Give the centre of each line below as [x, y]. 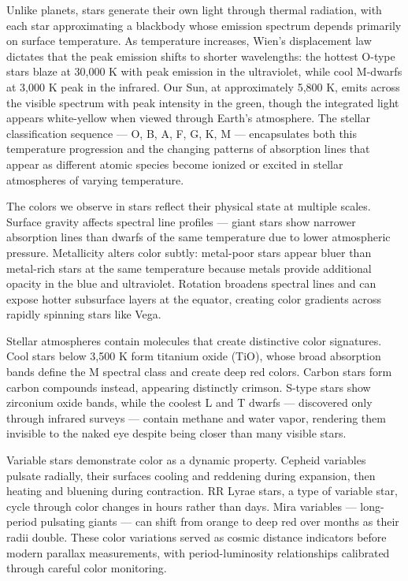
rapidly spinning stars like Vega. [84, 314]
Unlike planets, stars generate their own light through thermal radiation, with [194, 9]
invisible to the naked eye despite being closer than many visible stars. [176, 433]
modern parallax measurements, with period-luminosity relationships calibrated [198, 552]
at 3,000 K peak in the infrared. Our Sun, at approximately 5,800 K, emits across [203, 86]
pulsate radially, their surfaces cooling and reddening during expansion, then [191, 475]
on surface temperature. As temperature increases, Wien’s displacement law [189, 41]
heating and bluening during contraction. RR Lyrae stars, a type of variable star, [202, 491]
